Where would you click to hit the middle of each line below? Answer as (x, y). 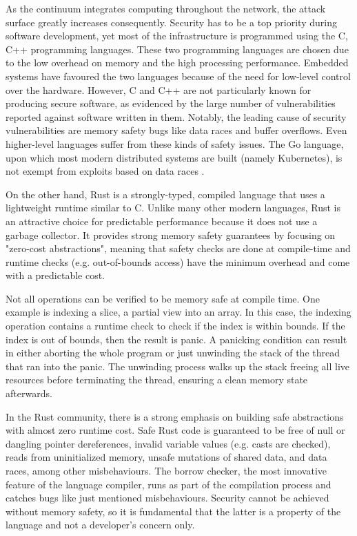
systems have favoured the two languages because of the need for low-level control (178, 76)
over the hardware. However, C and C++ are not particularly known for (159, 89)
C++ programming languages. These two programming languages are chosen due (177, 49)
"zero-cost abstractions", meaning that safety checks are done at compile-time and (178, 248)
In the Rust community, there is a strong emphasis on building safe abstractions (175, 416)
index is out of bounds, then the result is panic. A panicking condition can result (176, 339)
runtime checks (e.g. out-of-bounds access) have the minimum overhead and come (178, 261)
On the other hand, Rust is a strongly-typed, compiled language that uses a (165, 194)
